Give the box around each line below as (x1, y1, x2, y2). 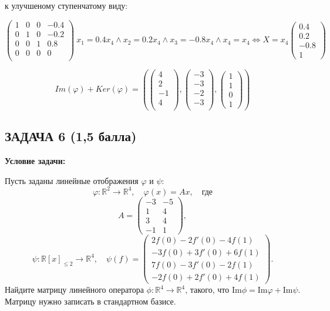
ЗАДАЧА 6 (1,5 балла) (5, 127, 137, 145)
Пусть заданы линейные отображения (5, 174, 139, 186)
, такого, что (185, 283, 230, 296)
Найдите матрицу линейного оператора (5, 283, 144, 296)
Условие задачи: (5, 155, 66, 167)
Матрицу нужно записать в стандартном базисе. (5, 295, 176, 307)
